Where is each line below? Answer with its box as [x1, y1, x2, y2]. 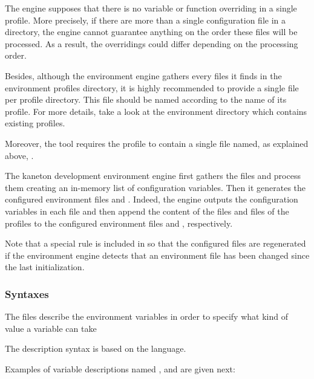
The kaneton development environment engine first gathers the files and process [5, 169, 301, 182]
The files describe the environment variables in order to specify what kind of [5, 310, 288, 323]
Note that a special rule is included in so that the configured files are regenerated [5, 237, 306, 250]
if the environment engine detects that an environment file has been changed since [5, 248, 310, 261]
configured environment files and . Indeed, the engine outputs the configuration [5, 193, 298, 206]
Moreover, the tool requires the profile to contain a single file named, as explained [5, 137, 309, 149]
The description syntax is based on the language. [5, 342, 186, 355]
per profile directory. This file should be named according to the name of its [5, 93, 287, 106]
